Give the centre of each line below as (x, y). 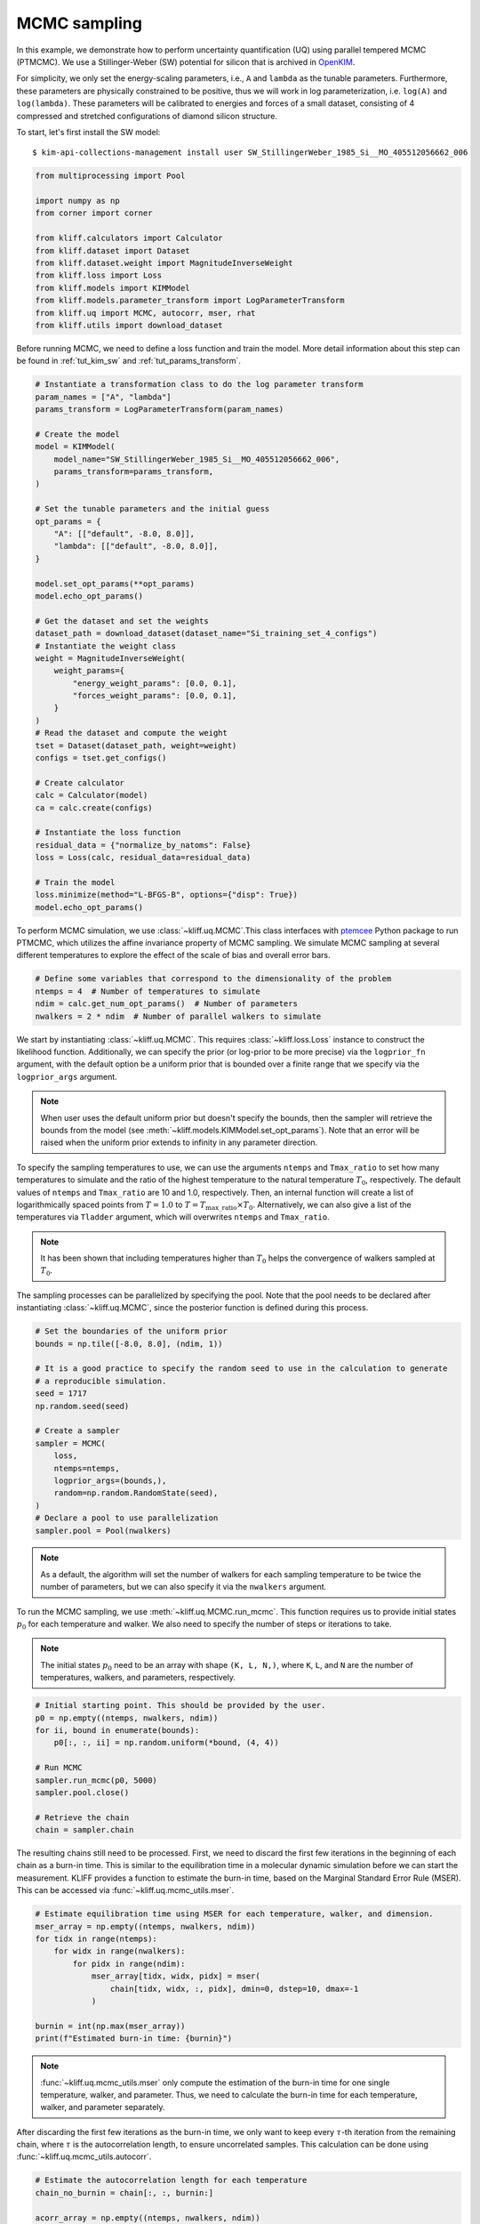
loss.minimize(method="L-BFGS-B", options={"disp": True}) (166, 895)
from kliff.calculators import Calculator (129, 238)
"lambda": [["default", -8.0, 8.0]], (136, 546)
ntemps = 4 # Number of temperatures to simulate (148, 991)
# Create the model (77, 434)
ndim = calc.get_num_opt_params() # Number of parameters (166, 1004)
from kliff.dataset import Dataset (112, 250)
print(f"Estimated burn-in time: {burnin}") (134, 2039)
